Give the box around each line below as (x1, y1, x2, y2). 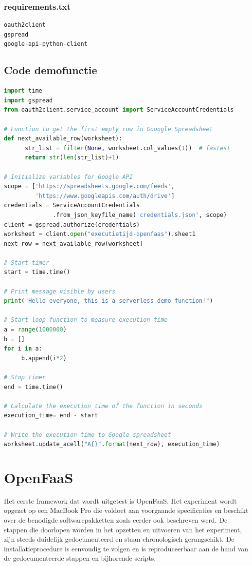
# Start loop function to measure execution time (4, 316, 168, 324)
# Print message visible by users (4, 288, 116, 295)
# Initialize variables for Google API (4, 173, 133, 180)
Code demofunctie (4, 62, 97, 78)
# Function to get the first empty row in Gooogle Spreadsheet (4, 125, 213, 133)
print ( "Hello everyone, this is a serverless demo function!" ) (4, 297, 213, 305)
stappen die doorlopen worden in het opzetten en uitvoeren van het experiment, (4, 524, 242, 534)
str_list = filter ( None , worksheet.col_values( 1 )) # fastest (24, 144, 231, 152)
